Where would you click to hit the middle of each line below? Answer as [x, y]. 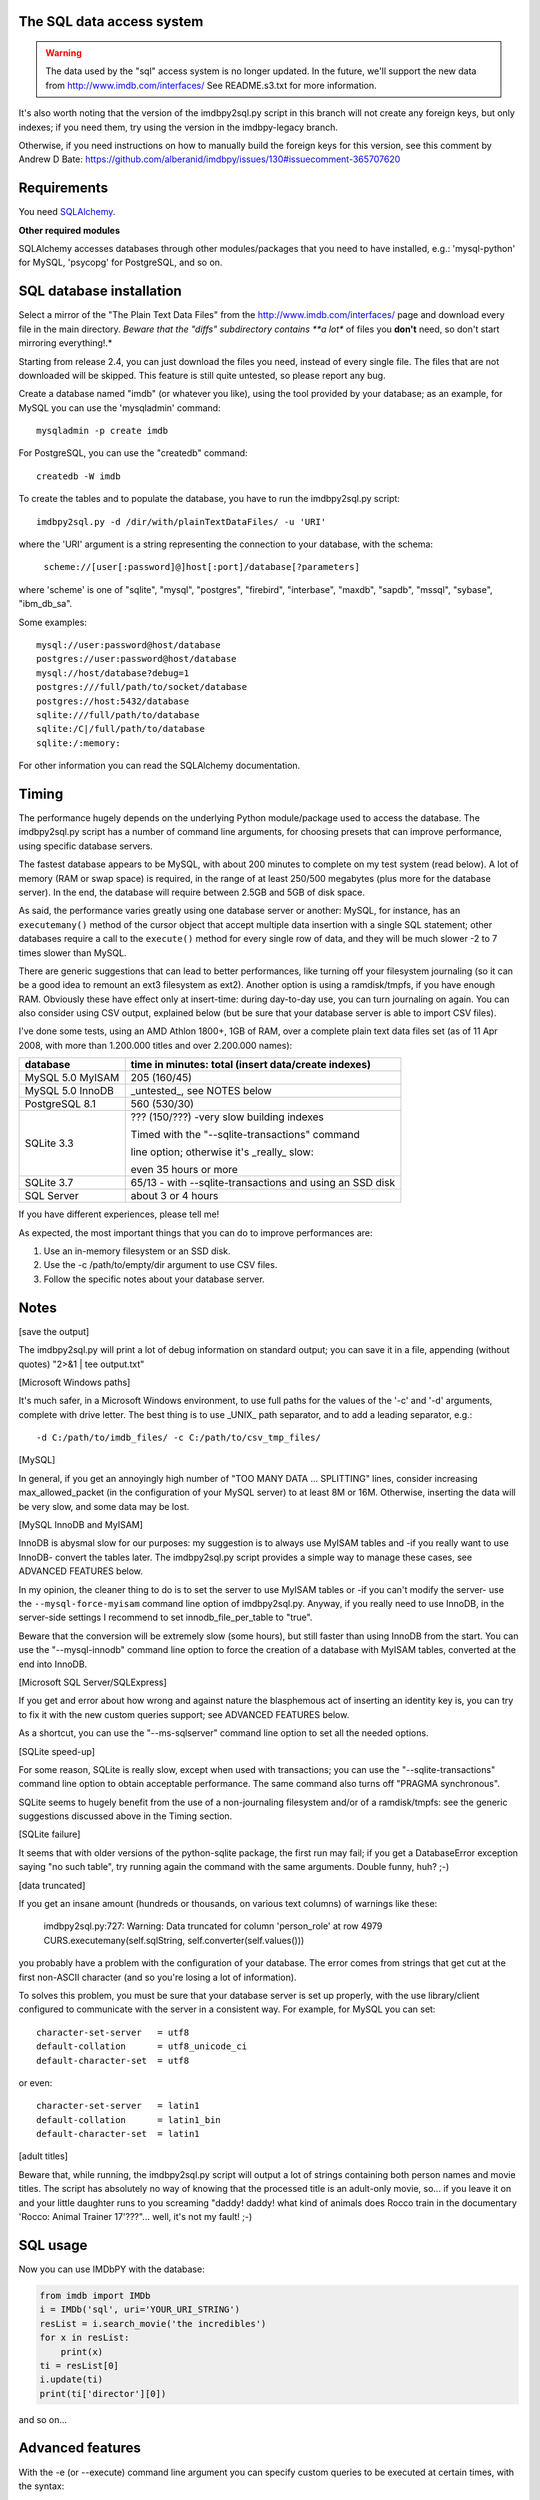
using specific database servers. [86, 846]
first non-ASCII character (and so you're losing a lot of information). [157, 1977]
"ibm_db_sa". [45, 604]
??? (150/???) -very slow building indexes [227, 1117]
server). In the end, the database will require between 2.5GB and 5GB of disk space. [191, 892]
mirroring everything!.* [65, 343]
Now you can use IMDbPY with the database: [111, 2269]
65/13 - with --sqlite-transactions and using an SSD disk [262, 1183]
